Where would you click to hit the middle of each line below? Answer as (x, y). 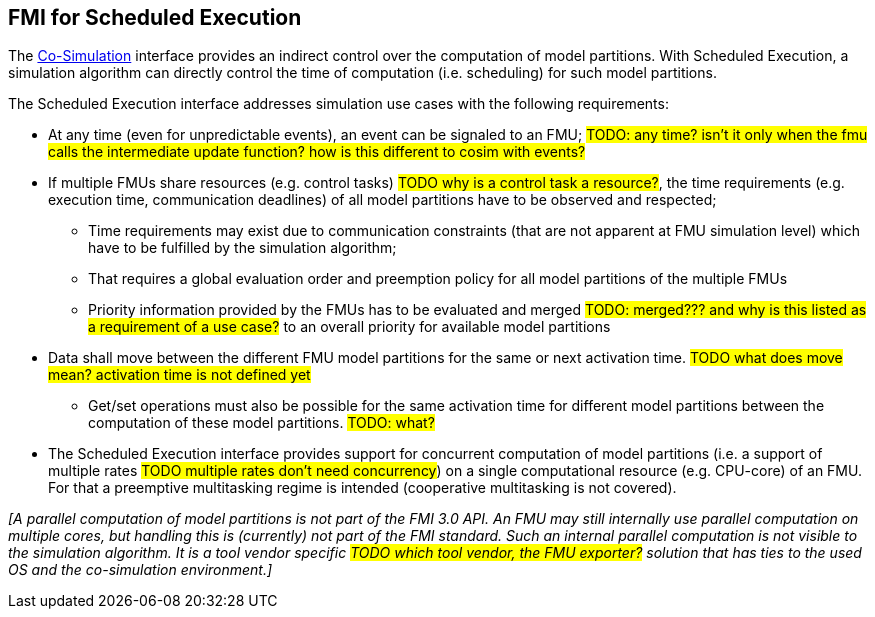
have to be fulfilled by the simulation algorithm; (242, 248)
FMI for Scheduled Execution (155, 17)
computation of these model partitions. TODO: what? (261, 423)
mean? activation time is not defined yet (179, 375)
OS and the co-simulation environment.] (140, 570)
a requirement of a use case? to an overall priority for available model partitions (349, 327)
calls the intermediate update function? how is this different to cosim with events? (317, 152)
